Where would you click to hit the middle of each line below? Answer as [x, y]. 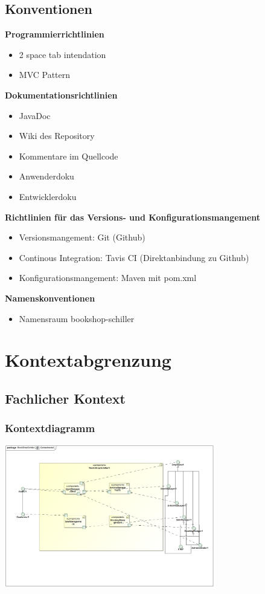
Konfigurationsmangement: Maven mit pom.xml [108, 278]
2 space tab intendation [62, 54]
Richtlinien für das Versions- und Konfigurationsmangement [133, 217]
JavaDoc [35, 115]
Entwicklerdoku [48, 196]
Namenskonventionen [50, 298]
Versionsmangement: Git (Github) [82, 237]
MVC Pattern [45, 75]
